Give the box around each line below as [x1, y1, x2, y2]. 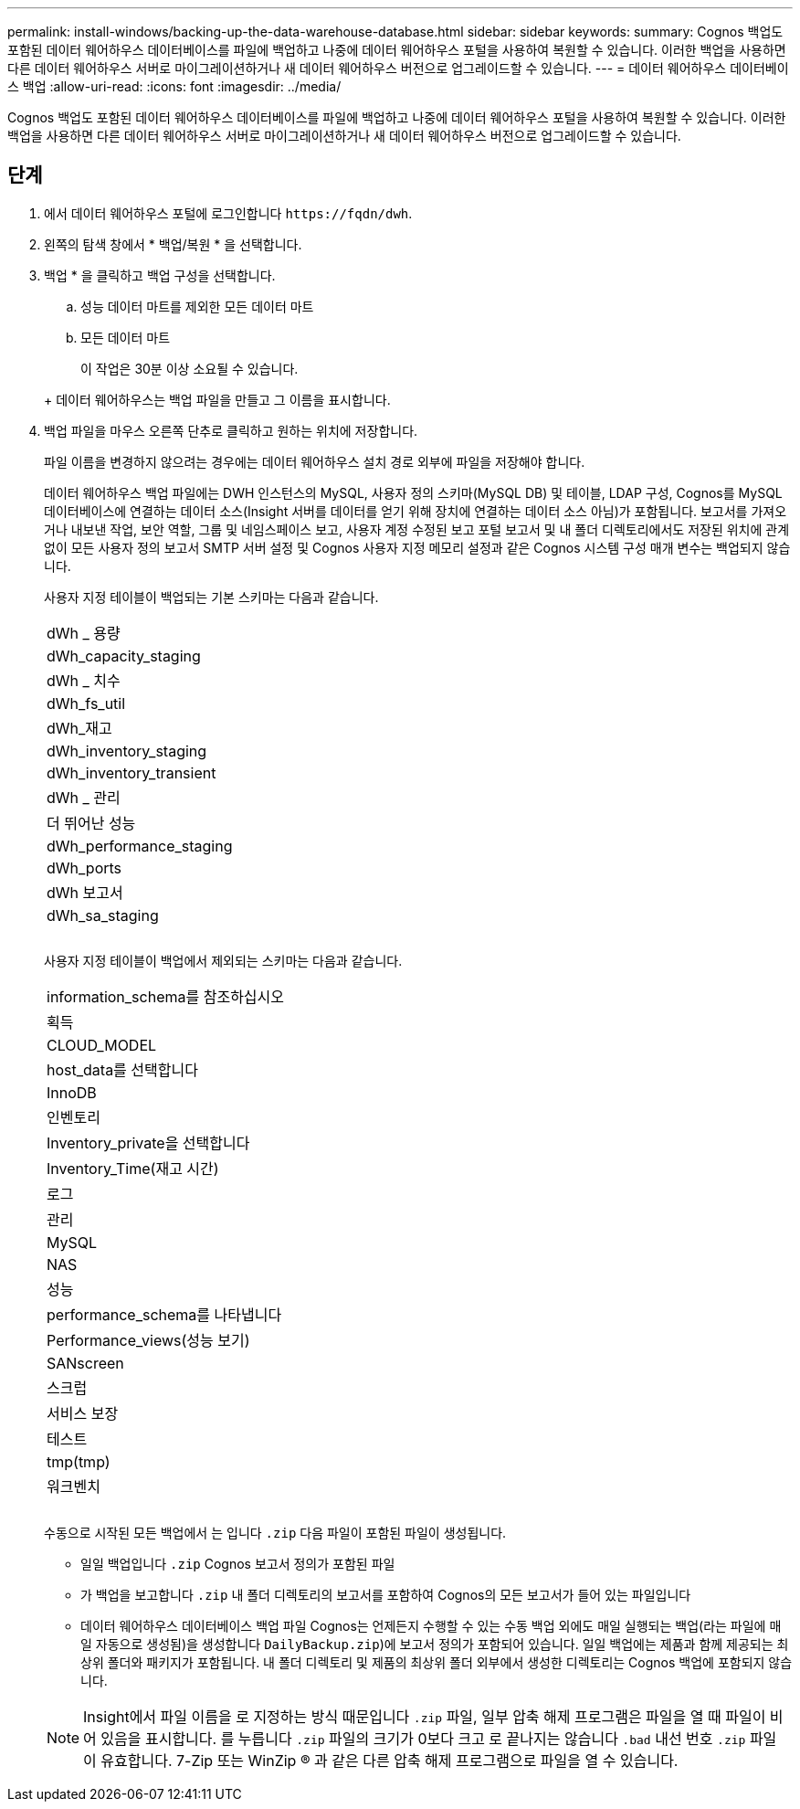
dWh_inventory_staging [47, 741, 207, 760]
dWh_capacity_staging [47, 646, 201, 665]
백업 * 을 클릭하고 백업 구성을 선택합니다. [44, 267, 276, 283]
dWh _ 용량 [47, 623, 121, 642]
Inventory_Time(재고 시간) [47, 1158, 219, 1178]
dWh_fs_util [47, 693, 126, 713]
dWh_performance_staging [47, 836, 233, 855]
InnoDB [47, 1083, 97, 1102]
